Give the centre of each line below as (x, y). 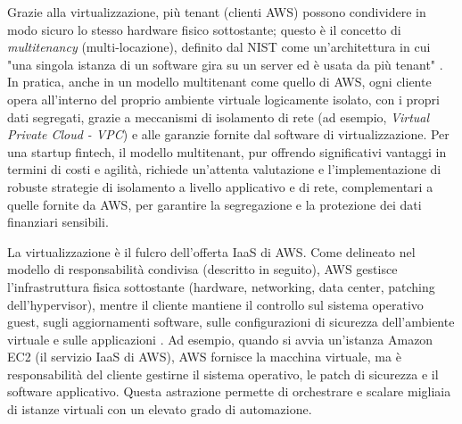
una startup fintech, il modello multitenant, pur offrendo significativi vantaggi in (227, 151)
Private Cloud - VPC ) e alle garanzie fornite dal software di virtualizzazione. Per (228, 134)
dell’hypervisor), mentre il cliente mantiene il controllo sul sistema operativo (215, 304)
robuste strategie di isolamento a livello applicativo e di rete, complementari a (220, 186)
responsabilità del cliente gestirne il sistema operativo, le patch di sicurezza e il (223, 374)
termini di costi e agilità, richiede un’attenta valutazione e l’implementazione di (224, 169)
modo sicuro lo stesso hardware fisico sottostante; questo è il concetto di (204, 29)
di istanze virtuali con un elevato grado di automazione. (160, 409)
